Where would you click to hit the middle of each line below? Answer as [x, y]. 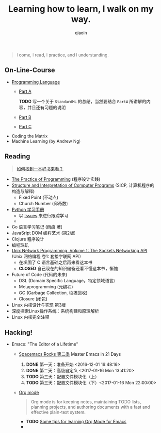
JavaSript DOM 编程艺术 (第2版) [44, 233]
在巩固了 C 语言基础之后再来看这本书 [56, 262]
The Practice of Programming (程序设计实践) [56, 179]
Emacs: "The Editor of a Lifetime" [45, 344]
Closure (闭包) [33, 299]
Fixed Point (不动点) [39, 197]
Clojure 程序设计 [28, 239]
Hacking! [18, 332]
